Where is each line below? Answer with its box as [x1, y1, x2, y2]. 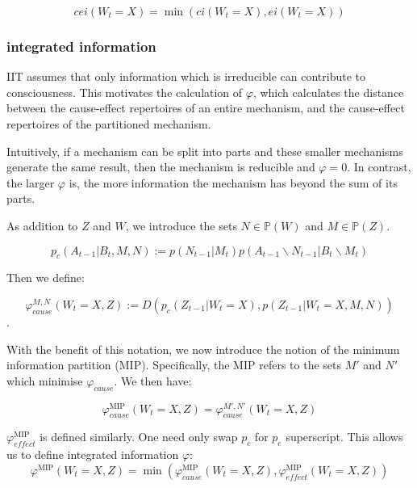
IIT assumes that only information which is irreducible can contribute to [6, 68, 365, 85]
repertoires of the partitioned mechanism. [6, 116, 211, 132]
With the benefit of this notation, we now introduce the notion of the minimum [6, 340, 400, 357]
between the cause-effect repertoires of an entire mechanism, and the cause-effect [6, 99, 405, 116]
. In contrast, [347, 158, 411, 175]
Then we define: [6, 269, 85, 286]
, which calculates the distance [252, 83, 404, 100]
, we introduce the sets [125, 217, 237, 233]
